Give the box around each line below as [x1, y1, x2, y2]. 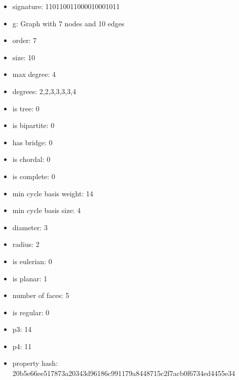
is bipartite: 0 [12, 120, 55, 131]
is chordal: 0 [12, 154, 51, 164]
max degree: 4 [12, 69, 56, 79]
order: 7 [12, 35, 37, 46]
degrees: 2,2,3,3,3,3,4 [12, 86, 76, 96]
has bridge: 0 [12, 137, 53, 147]
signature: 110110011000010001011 [12, 1, 120, 11]
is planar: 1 [12, 273, 48, 283]
